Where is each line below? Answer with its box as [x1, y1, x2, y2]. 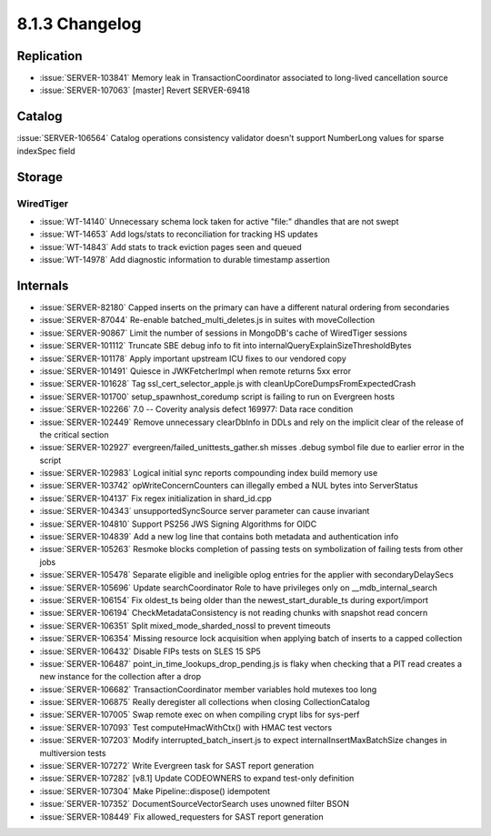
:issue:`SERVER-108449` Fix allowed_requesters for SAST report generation [39, 811, 324, 822]
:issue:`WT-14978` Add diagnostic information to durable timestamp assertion [39, 255, 331, 266]
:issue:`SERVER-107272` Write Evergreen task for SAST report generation [39, 760, 315, 771]
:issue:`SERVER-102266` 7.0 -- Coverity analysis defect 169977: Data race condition [39, 404, 354, 415]
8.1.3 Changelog [16, 14, 142, 34]
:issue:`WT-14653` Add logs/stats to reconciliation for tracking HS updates [39, 228, 318, 240]
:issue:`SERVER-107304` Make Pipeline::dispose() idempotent [39, 785, 270, 796]
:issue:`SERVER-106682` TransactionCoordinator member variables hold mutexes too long [39, 683, 377, 695]
